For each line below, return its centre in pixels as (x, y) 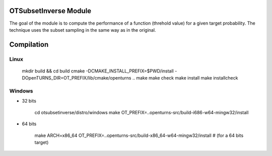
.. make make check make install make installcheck (185, 78)
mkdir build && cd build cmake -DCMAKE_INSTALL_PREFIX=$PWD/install (98, 71)
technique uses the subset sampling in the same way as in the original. (83, 30)
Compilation (29, 45)
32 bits (29, 101)
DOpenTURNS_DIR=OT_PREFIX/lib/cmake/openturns (77, 78)
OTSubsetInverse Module (50, 11)
